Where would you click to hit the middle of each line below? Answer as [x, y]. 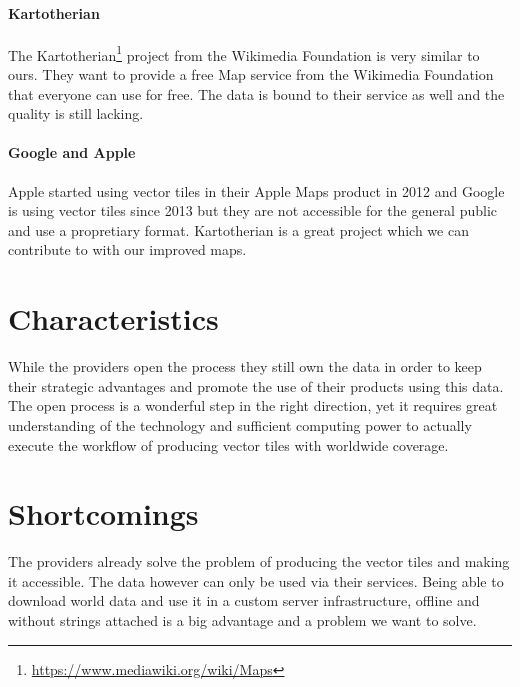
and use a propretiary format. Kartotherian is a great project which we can [238, 229]
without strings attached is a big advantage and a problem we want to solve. [242, 620]
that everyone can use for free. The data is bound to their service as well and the [256, 93]
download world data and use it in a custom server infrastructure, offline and [244, 600]
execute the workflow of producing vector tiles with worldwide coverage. [228, 444]
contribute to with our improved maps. [127, 249]
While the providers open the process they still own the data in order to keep [245, 366]
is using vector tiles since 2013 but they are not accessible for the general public [253, 210]
